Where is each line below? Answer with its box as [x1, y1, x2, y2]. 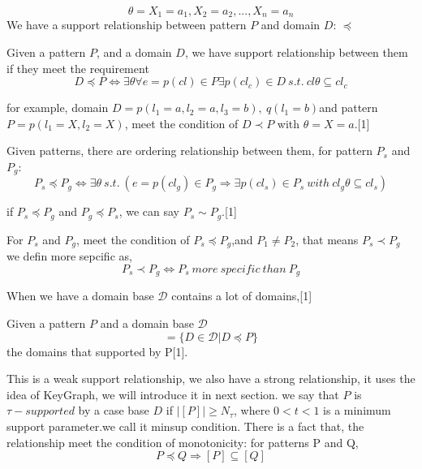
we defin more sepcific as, [6, 247, 132, 265]
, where [234, 402, 270, 419]
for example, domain [6, 99, 109, 116]
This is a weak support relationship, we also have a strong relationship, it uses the [6, 370, 416, 387]
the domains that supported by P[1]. [6, 342, 188, 359]
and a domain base [100, 315, 194, 332]
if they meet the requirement [6, 59, 149, 76]
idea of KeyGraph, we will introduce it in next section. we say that [6, 385, 339, 402]
